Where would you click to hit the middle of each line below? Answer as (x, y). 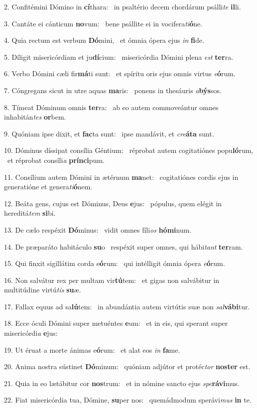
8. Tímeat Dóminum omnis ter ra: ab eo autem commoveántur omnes (111, 107)
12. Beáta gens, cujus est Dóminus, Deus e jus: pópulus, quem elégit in (113, 203)
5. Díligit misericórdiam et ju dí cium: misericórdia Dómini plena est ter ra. (119, 57)
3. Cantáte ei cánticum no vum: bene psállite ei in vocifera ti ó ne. (103, 23)
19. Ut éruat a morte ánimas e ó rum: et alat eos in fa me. (92, 349)
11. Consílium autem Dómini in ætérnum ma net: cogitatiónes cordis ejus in (121, 177)
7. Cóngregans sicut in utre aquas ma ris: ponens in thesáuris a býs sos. (113, 90)
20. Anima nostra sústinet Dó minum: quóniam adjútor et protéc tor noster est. (127, 366)
